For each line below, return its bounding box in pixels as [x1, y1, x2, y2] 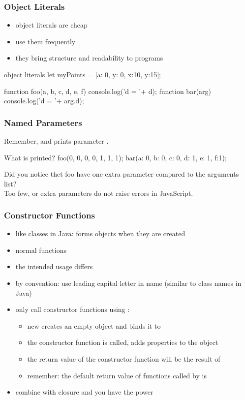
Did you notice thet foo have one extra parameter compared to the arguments [4, 169, 239, 179]
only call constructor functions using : [15, 304, 130, 314]
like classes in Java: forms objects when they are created [15, 228, 185, 239]
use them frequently [15, 36, 76, 46]
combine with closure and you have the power [15, 387, 153, 397]
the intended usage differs [15, 261, 93, 272]
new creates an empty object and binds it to [27, 320, 161, 331]
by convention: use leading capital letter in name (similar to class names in [15, 277, 242, 288]
